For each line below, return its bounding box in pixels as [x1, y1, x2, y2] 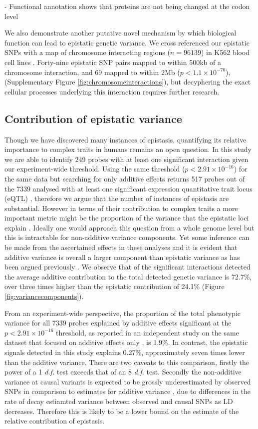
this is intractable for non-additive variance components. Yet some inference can [4, 232, 250, 242]
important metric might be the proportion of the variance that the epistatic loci [4, 212, 249, 223]
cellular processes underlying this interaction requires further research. [4, 86, 220, 96]
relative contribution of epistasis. [4, 415, 105, 426]
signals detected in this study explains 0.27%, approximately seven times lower [4, 347, 245, 357]
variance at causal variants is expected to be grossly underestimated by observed [4, 376, 251, 386]
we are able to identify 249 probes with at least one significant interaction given [4, 153, 249, 164]
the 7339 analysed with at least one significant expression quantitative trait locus [4, 183, 253, 193]
